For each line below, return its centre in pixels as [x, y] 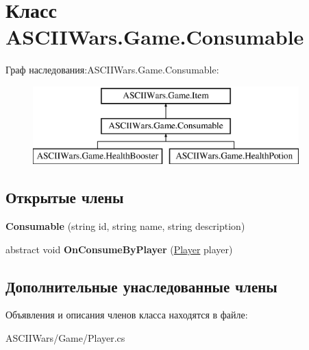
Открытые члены [65, 197]
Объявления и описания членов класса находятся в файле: [127, 315]
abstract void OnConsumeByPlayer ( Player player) [119, 249]
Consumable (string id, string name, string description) [125, 226]
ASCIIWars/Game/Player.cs [65, 338]
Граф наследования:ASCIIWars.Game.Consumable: [112, 70]
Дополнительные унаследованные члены [141, 286]
